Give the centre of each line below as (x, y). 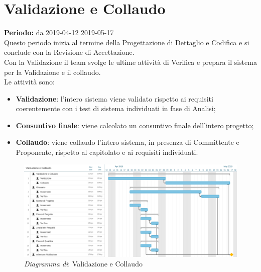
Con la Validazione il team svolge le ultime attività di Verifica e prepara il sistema (130, 62)
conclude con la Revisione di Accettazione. (69, 52)
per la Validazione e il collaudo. (52, 72)
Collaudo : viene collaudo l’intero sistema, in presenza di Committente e (127, 142)
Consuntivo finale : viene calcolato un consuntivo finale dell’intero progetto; (135, 125)
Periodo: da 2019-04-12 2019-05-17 (59, 32)
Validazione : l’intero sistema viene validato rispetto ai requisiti (114, 98)
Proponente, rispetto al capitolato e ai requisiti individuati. (107, 152)
